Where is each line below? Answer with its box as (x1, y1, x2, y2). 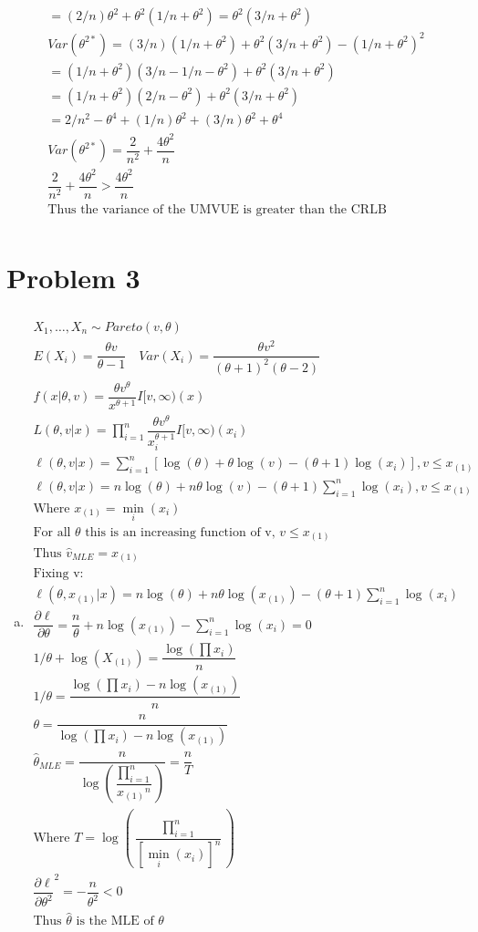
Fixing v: (33, 567, 84, 581)
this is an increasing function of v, (85, 525, 275, 539)
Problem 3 (6, 259, 140, 295)
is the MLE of (76, 915, 154, 928)
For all (33, 525, 71, 539)
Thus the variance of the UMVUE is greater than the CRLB (47, 202, 387, 216)
